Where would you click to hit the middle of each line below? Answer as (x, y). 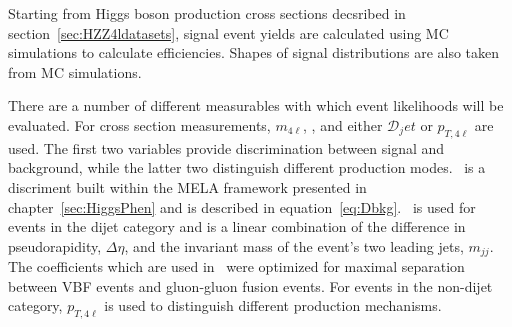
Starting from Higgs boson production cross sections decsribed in (207, 13)
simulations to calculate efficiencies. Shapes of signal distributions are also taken (254, 52)
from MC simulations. (75, 71)
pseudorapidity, (55, 245)
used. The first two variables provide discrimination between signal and (226, 147)
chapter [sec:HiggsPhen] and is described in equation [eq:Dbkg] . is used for (242, 206)
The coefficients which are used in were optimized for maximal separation (236, 266)
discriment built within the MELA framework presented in (187, 186)
